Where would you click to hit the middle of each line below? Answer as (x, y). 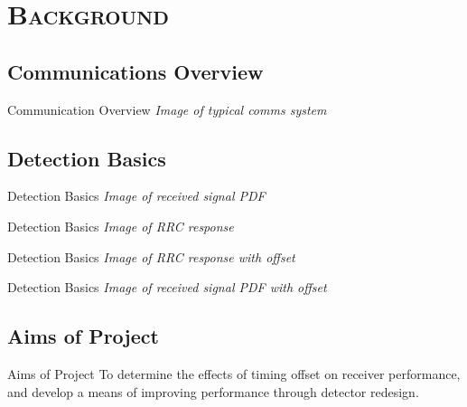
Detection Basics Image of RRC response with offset (151, 256)
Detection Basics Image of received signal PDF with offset (167, 287)
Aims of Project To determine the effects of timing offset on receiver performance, (234, 373)
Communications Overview (135, 71)
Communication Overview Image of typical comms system (167, 109)
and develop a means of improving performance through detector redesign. (213, 391)
